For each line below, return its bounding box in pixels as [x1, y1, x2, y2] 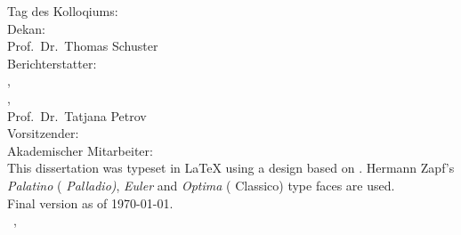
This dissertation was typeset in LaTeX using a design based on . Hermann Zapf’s [7, 158, 455, 177]
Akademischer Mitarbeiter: [7, 141, 153, 159]
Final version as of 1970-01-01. [7, 193, 174, 212]
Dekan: [7, 19, 45, 37]
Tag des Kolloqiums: [7, 2, 118, 20]
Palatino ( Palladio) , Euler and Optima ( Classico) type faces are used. [7, 175, 395, 194]
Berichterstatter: [7, 53, 97, 72]
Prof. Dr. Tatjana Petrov [7, 106, 147, 125]
